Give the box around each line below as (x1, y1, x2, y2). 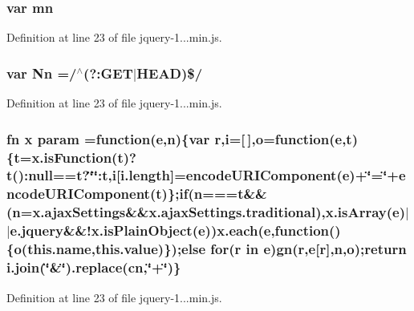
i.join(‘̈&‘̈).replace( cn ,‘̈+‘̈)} (6, 257, 181, 277)
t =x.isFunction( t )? (14, 147, 136, 167)
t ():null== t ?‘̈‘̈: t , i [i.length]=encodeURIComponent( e (6, 165, 350, 185)
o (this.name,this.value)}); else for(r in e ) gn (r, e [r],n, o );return (14, 239, 407, 259)
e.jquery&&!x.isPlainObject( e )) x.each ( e (10, 220, 271, 240)
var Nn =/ (6, 63, 77, 83)
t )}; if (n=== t (156, 184, 244, 204)
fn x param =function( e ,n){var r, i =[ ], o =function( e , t (6, 128, 352, 148)
